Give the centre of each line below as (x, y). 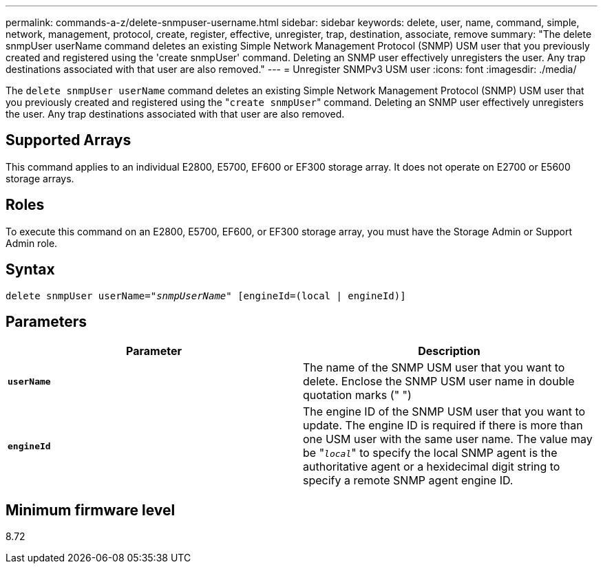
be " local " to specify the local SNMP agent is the (430, 453)
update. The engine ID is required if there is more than (443, 426)
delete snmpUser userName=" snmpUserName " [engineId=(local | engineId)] (206, 296)
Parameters (46, 321)
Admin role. (32, 243)
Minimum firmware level (91, 510)
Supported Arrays (68, 140)
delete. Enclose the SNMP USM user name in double (439, 382)
